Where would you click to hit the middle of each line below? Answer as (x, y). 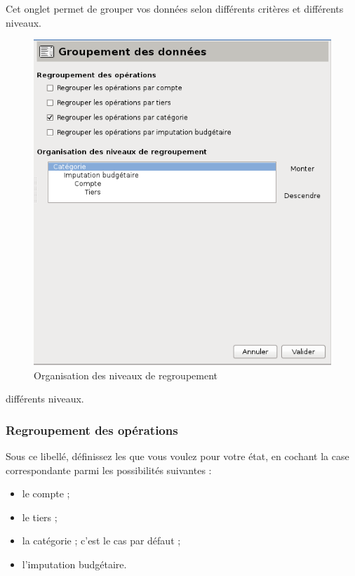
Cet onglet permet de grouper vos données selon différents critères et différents (175, 8)
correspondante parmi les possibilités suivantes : (109, 470)
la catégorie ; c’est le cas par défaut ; (101, 541)
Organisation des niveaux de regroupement (126, 375)
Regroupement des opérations (92, 430)
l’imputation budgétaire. (74, 564)
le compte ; (46, 493)
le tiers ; (40, 517)
